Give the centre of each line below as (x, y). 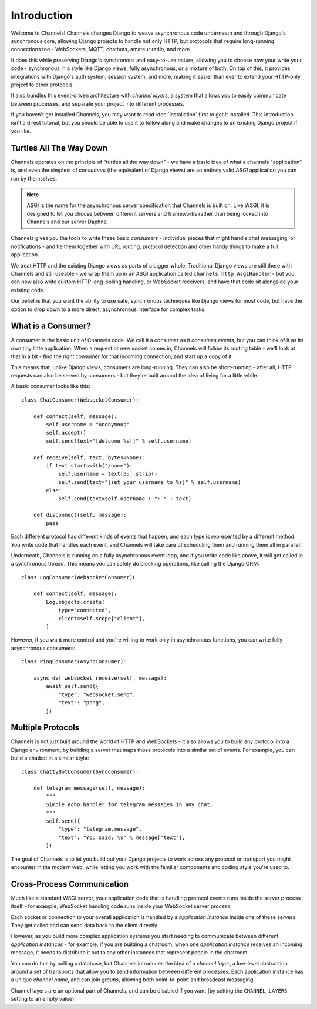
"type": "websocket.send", (97, 694)
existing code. (28, 290)
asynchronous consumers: (43, 648)
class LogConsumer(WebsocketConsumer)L (79, 577)
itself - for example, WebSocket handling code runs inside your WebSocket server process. (121, 906)
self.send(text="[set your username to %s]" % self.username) (150, 482)
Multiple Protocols (45, 728)
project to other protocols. (43, 85)
